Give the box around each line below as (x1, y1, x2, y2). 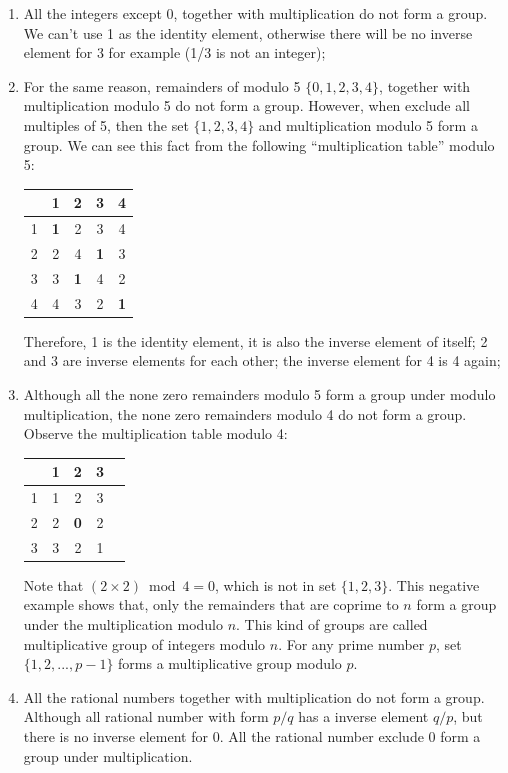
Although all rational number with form (23, 706, 269, 727)
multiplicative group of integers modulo (23, 633, 266, 654)
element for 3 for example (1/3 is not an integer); (23, 42, 326, 63)
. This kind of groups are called (236, 614, 428, 634)
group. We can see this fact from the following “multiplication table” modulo (23, 134, 495, 155)
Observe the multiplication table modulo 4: (23, 423, 288, 444)
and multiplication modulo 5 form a (258, 114, 478, 135)
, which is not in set (215, 574, 337, 595)
